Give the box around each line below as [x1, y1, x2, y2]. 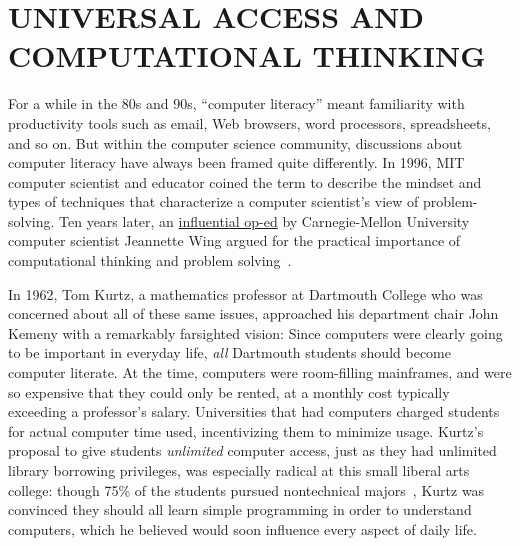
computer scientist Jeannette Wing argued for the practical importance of [8, 230, 461, 251]
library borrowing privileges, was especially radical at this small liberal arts [8, 460, 470, 480]
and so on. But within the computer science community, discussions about [8, 132, 463, 153]
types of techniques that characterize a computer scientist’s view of [8, 191, 419, 212]
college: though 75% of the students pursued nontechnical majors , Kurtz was [8, 479, 485, 500]
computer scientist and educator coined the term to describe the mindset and [8, 171, 482, 192]
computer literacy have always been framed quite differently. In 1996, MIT [8, 152, 465, 173]
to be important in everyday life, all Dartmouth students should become [8, 342, 451, 363]
